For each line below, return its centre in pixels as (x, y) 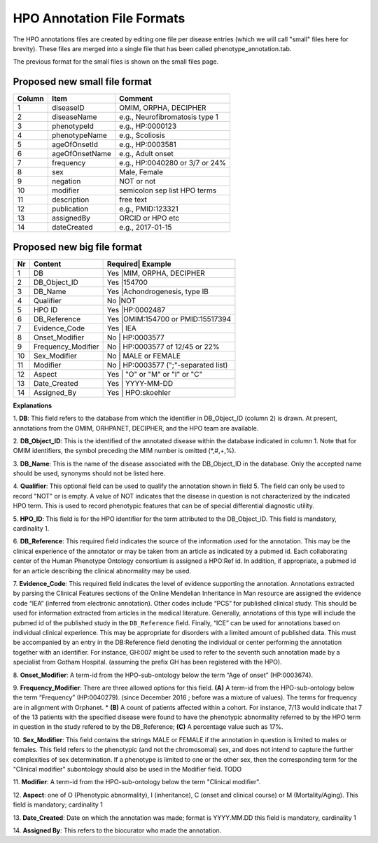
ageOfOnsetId (75, 145)
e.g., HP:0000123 (148, 126)
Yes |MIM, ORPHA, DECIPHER (156, 273)
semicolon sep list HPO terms (168, 190)
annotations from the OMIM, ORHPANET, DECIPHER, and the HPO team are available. (136, 428)
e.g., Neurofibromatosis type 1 (169, 117)
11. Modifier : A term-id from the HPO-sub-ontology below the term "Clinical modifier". (137, 782)
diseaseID (68, 108)
